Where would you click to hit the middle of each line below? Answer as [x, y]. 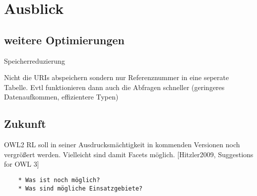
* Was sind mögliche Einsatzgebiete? [80, 188]
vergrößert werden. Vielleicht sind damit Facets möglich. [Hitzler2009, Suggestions [129, 154]
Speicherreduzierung [35, 60]
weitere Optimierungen [64, 40]
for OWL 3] [22, 164]
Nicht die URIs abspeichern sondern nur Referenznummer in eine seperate [117, 77]
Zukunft [25, 124]
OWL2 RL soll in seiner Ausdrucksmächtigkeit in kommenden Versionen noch [122, 145]
